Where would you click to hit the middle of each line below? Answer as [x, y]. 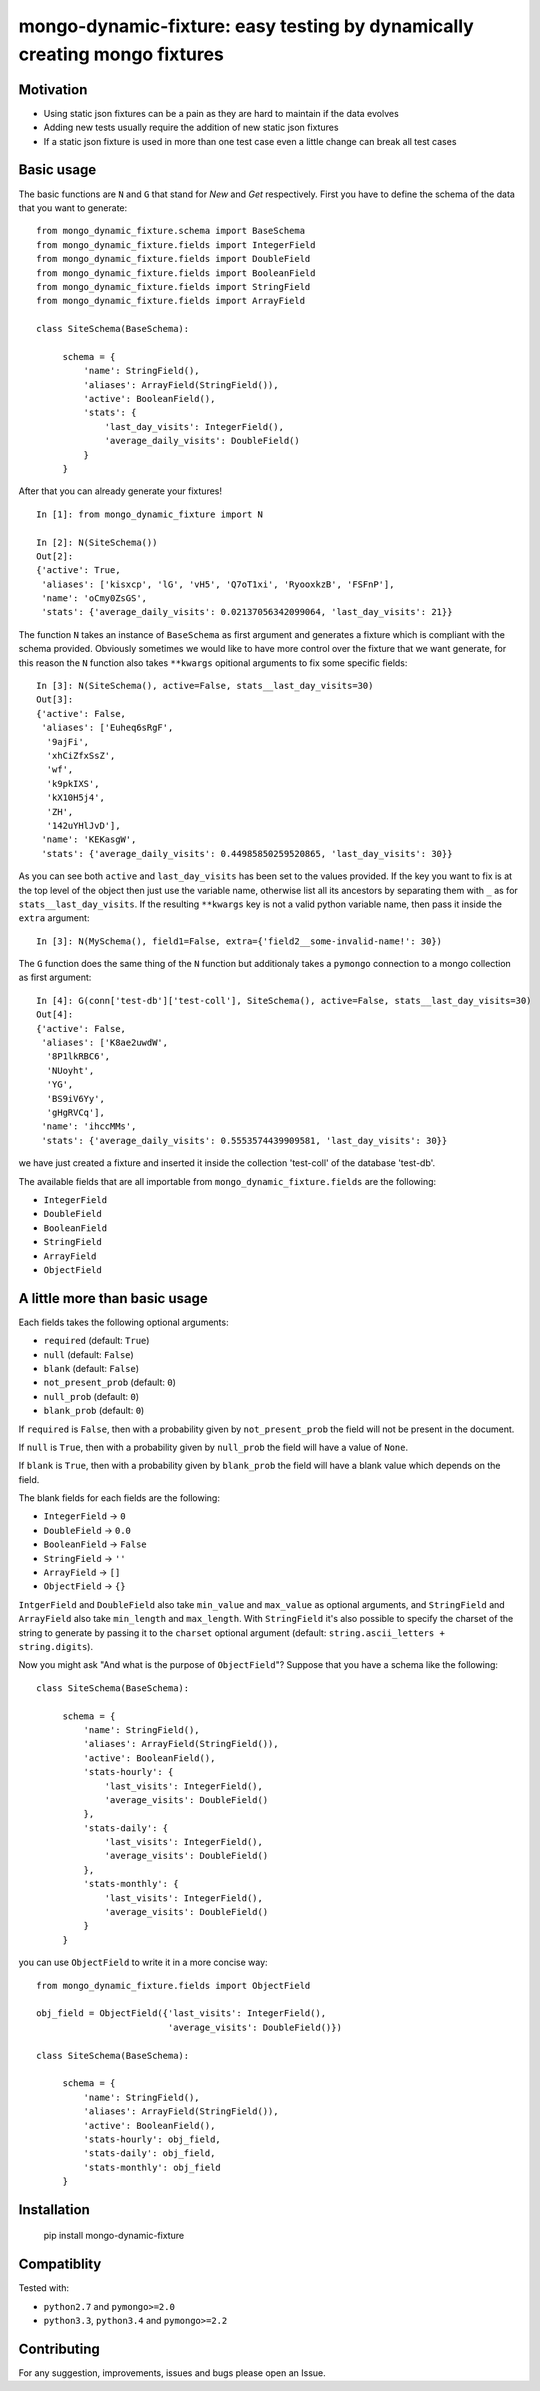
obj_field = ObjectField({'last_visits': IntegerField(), [181, 2013]
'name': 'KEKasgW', [89, 839]
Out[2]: [55, 556]
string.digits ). [56, 1646]
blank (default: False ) [91, 1368]
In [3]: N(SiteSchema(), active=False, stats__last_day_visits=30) [205, 686]
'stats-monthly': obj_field [152, 2167]
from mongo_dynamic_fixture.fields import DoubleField [173, 259]
